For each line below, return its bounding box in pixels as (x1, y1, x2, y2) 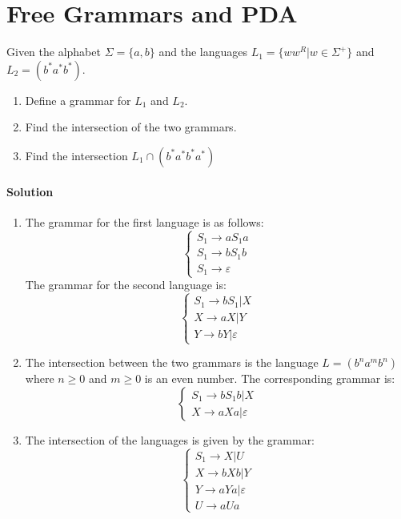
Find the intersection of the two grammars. (25, 119, 237, 135)
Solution (6, 183, 54, 199)
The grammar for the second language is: (25, 276, 227, 293)
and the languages (158, 43, 248, 60)
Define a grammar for (25, 91, 131, 108)
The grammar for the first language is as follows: (25, 213, 264, 230)
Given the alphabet (6, 43, 101, 60)
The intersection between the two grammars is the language (25, 354, 319, 371)
